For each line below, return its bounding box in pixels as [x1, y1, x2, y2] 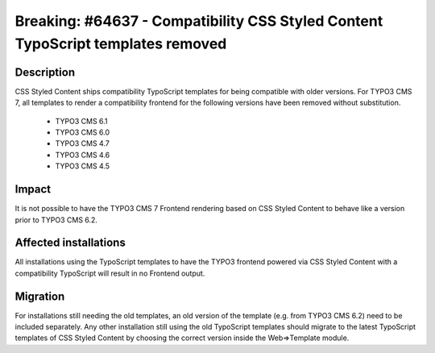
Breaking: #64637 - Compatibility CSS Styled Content [14, 12, 383, 30]
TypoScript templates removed [14, 35, 227, 52]
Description [14, 65, 76, 79]
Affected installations [14, 236, 126, 250]
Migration [14, 289, 65, 303]
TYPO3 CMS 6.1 [55, 116, 108, 126]
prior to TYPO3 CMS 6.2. [14, 214, 98, 225]
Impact [14, 182, 52, 197]
